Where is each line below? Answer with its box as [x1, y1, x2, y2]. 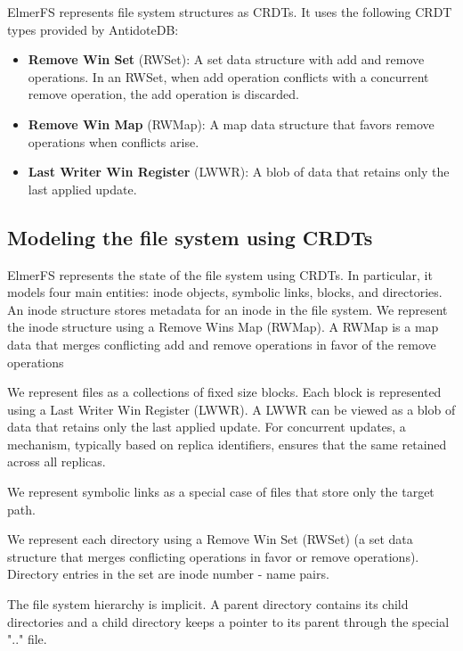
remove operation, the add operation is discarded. [28, 85, 299, 103]
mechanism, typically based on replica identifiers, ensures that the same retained [7, 434, 447, 453]
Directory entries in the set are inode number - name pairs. [7, 564, 329, 583]
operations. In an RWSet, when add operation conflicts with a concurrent [28, 67, 429, 86]
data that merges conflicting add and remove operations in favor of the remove [7, 334, 436, 353]
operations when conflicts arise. [28, 132, 199, 151]
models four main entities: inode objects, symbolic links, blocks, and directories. [7, 283, 443, 301]
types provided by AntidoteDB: [7, 20, 179, 38]
